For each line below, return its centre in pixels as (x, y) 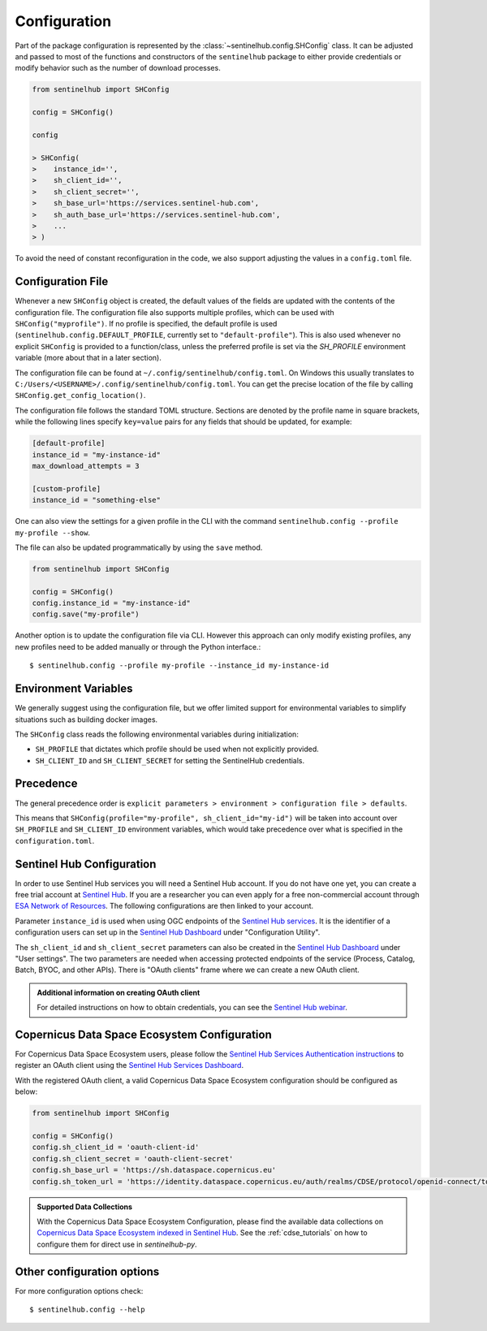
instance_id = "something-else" (97, 500)
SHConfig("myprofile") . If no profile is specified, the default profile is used (146, 324)
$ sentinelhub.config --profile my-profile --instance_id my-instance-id (179, 665)
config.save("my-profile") (86, 614)
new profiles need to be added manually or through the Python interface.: (138, 646)
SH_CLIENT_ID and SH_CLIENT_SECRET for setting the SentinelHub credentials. (170, 760)
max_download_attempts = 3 (86, 466)
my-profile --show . (53, 533)
